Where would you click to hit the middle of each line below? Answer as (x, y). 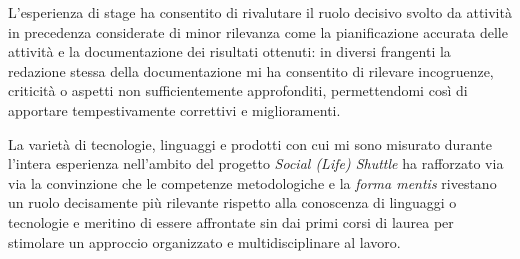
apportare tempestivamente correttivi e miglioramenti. (174, 109)
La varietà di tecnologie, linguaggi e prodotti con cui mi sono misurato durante (250, 143)
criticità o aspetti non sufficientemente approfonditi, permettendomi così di (238, 90)
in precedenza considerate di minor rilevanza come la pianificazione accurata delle (258, 31)
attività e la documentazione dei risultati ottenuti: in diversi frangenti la (229, 51)
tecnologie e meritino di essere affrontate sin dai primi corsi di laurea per (231, 221)
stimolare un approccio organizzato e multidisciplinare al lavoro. (204, 241)
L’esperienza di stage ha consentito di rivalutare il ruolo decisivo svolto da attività (260, 12)
